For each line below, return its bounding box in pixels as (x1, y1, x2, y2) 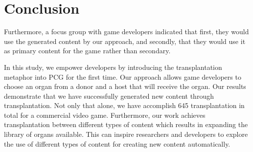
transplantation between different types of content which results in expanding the (4, 119, 248, 130)
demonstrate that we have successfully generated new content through (4, 90, 214, 101)
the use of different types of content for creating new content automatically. (4, 138, 230, 149)
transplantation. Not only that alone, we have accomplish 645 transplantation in (4, 100, 245, 110)
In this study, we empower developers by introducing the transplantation (4, 62, 222, 72)
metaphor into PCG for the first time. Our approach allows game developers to (4, 71, 241, 82)
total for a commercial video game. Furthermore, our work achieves (4, 109, 206, 120)
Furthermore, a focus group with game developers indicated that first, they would (4, 26, 249, 37)
